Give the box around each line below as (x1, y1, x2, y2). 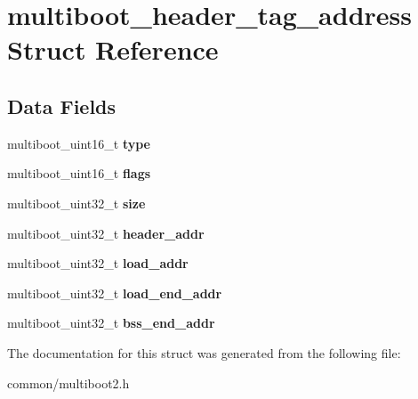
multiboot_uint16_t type (7, 134, 151, 152)
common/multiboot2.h (7, 373, 130, 392)
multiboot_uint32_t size (7, 193, 146, 212)
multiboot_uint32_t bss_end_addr (7, 313, 215, 332)
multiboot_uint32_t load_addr (7, 254, 189, 273)
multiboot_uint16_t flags (7, 164, 151, 183)
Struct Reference (7, 31, 219, 68)
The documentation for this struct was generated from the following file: (7, 343, 401, 362)
